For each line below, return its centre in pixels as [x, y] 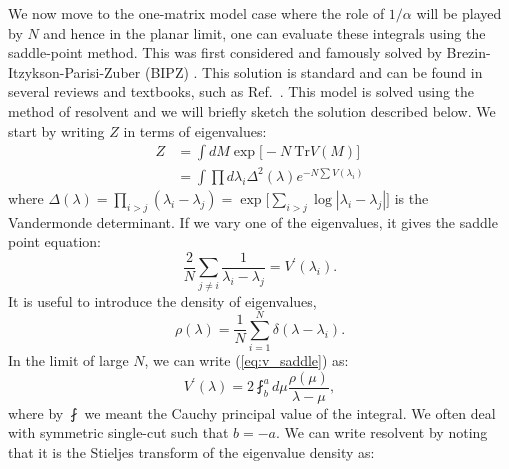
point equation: [54, 241]
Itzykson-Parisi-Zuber [74, 71]
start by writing [56, 130]
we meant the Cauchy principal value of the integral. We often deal [290, 412]
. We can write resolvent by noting [382, 432]
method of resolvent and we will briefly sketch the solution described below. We [252, 110]
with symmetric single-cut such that [118, 432]
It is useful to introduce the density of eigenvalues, [162, 300]
